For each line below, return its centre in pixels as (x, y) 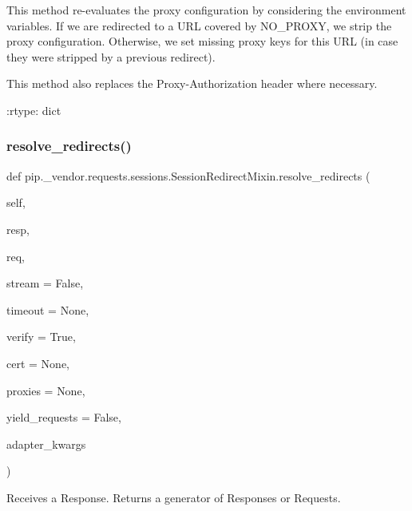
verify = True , (41, 337)
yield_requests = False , (64, 417)
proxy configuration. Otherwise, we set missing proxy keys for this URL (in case (202, 41)
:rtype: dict (34, 110)
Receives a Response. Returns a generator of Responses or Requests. (174, 497)
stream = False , (45, 283)
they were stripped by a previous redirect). (111, 56)
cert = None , (38, 363)
